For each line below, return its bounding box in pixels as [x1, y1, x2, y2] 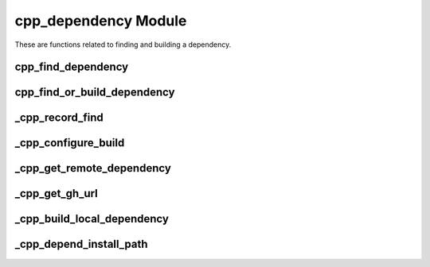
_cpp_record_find [14, 111, 104, 125]
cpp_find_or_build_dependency [14, 86, 175, 99]
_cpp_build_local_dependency [14, 212, 169, 226]
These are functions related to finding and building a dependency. [14, 40, 232, 49]
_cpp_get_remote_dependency [14, 161, 171, 175]
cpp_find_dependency [14, 60, 129, 74]
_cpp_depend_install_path [14, 238, 148, 251]
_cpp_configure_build [14, 136, 125, 150]
